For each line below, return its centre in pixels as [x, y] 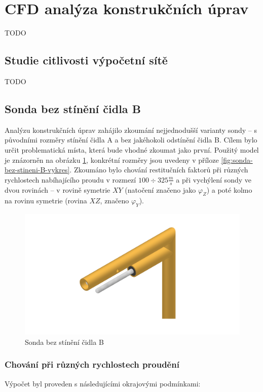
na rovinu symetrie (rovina [46, 201]
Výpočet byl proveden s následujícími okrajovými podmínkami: [103, 383]
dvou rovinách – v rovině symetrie [58, 189]
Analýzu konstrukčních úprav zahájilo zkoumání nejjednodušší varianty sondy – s [131, 130]
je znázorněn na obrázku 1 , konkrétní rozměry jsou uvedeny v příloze [112, 159]
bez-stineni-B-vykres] [37, 170]
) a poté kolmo [229, 189]
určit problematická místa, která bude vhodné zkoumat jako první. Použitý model [132, 149]
